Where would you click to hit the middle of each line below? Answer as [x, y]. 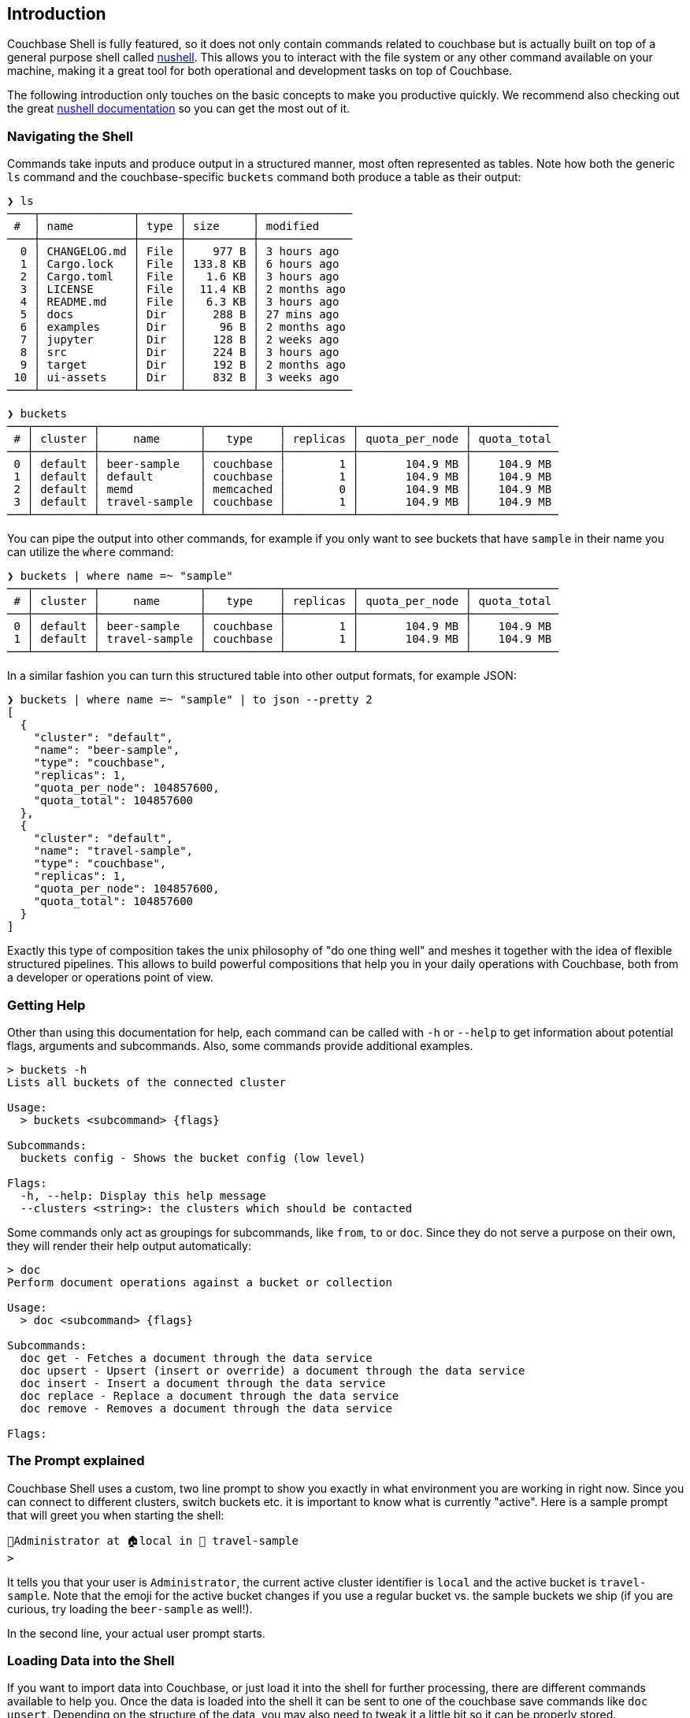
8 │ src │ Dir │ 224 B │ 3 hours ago [180, 353]
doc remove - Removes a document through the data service [206, 1408]
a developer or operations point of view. [110, 978]
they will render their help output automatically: [129, 1245]
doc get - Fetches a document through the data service [196, 1358]
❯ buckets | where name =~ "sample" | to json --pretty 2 [190, 700]
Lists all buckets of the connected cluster [147, 1082]
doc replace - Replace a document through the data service [210, 1395]
